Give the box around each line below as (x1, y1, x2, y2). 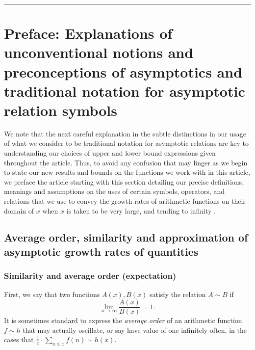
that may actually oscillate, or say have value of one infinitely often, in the (23, 324, 247, 335)
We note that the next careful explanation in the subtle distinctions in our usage (4, 128, 246, 138)
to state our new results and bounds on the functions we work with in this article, (4, 167, 250, 177)
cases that (4, 334, 34, 345)
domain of (4, 205, 34, 215)
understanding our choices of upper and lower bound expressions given (4, 148, 216, 158)
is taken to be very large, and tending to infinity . (66, 205, 216, 215)
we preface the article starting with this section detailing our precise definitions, (4, 176, 244, 187)
